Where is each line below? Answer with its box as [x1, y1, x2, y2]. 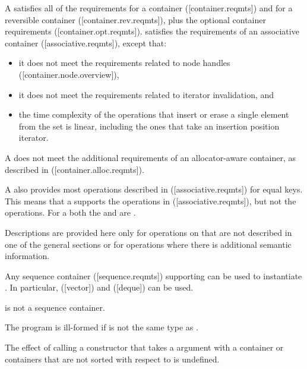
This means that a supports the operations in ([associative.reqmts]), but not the [5, 194, 296, 207]
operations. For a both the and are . [5, 206, 136, 219]
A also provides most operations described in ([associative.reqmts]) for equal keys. [5, 183, 303, 195]
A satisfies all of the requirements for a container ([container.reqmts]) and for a [5, 2, 293, 14]
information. [5, 250, 50, 262]
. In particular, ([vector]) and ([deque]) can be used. [5, 281, 194, 294]
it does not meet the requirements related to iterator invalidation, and [18, 88, 274, 100]
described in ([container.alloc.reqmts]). [5, 163, 144, 175]
